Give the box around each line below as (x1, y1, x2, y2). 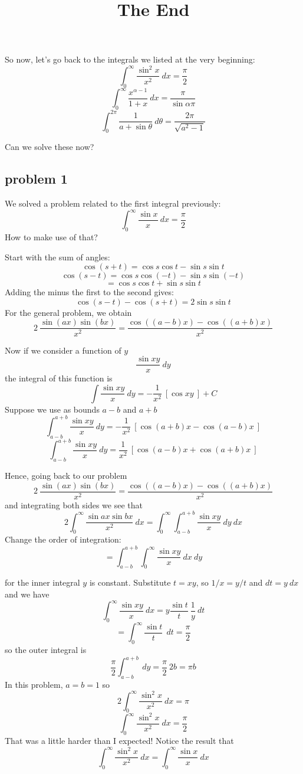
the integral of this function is (5, 372, 113, 384)
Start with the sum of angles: (5, 250, 110, 263)
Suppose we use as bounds (5, 403, 100, 415)
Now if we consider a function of (5, 344, 121, 356)
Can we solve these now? (5, 141, 94, 153)
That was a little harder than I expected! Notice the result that (5, 734, 234, 747)
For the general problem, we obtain (5, 306, 132, 318)
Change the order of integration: (5, 533, 121, 546)
